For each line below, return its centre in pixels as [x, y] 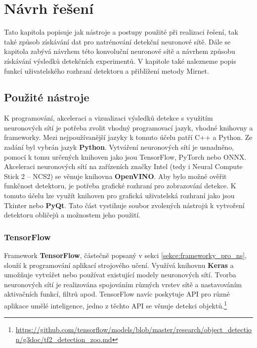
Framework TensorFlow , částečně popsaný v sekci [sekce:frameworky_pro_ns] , [125, 255]
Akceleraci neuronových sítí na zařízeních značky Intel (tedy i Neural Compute [123, 166]
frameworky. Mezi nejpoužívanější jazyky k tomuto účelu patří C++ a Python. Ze [128, 137]
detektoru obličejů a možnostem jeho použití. [72, 215]
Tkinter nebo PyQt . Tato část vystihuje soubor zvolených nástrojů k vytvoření [124, 205]
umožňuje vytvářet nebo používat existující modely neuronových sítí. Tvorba [120, 275]
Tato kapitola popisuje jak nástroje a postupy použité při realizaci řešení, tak [121, 32]
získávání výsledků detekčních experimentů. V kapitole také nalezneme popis [120, 61]
